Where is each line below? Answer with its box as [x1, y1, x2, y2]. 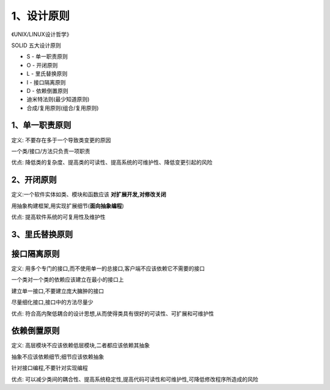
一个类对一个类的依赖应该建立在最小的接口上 [11, 276, 124, 284]
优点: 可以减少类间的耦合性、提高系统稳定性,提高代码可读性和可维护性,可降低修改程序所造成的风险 [11, 375, 259, 383]
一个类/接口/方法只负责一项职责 [11, 147, 91, 155]
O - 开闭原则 [26, 61, 58, 68]
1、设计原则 [11, 9, 70, 23]
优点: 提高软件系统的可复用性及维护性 [11, 213, 106, 221]
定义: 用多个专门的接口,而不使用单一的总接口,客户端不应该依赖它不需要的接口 [11, 265, 205, 272]
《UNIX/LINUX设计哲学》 [11, 31, 72, 38]
